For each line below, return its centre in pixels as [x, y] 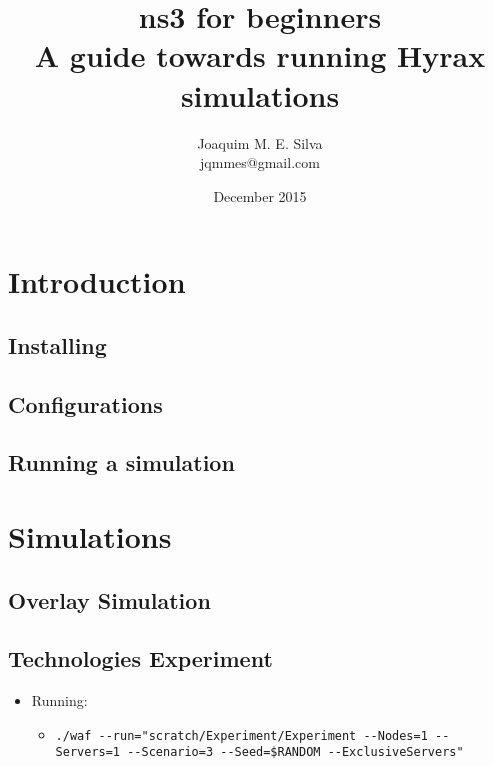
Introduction [97, 281]
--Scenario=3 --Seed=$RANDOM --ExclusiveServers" [295, 752]
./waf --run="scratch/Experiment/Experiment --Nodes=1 [241, 735]
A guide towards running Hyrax [260, 55]
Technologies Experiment [140, 658]
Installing [57, 344]
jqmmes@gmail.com [260, 162]
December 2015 [260, 195]
